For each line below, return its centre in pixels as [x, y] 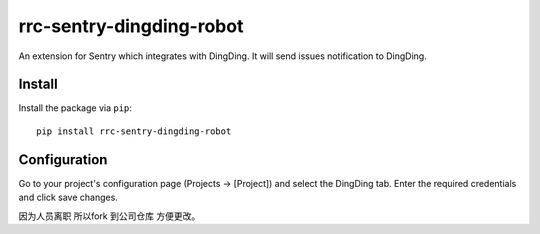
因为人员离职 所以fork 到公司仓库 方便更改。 [109, 216]
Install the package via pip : [75, 108]
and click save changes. [68, 197]
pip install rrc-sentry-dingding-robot [134, 131]
